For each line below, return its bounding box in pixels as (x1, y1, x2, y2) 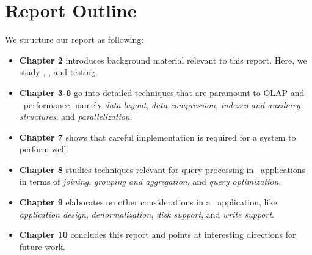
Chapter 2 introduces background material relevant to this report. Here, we (19, 53, 307, 66)
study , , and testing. (19, 65, 98, 78)
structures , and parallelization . (19, 110, 132, 123)
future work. (19, 240, 65, 253)
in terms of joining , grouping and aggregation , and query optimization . (19, 175, 281, 188)
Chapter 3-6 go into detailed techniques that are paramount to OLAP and (19, 86, 305, 98)
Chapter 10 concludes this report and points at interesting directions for (19, 228, 296, 241)
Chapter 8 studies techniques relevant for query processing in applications (19, 163, 306, 176)
